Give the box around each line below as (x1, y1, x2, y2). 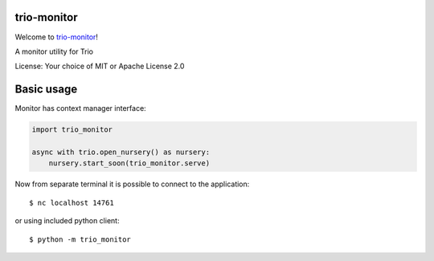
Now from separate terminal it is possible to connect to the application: (14, 179, 250, 189)
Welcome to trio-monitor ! (14, 32, 98, 42)
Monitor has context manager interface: (14, 104, 146, 113)
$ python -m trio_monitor (29, 234, 132, 244)
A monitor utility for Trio (14, 47, 94, 56)
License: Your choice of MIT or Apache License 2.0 (14, 61, 185, 71)
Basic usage (14, 83, 78, 96)
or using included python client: (14, 216, 120, 226)
